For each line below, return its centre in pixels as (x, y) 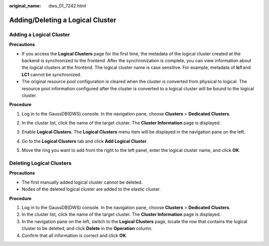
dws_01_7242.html (67, 6)
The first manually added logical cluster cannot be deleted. (82, 182)
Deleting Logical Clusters (40, 163)
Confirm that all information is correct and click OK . (74, 235)
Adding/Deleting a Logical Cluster (63, 20)
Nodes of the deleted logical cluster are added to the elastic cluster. (91, 189)
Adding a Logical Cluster (40, 34)
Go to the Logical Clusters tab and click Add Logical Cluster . (85, 141)
